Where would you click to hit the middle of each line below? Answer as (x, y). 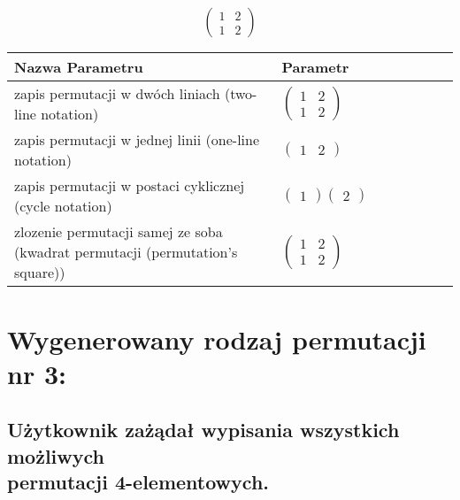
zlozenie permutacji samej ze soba (119, 232)
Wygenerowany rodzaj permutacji (217, 338)
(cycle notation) (63, 206)
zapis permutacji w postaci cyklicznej (130, 186)
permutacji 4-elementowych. (138, 482)
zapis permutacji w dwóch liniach (117, 94)
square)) (40, 273)
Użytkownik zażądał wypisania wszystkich (203, 430)
